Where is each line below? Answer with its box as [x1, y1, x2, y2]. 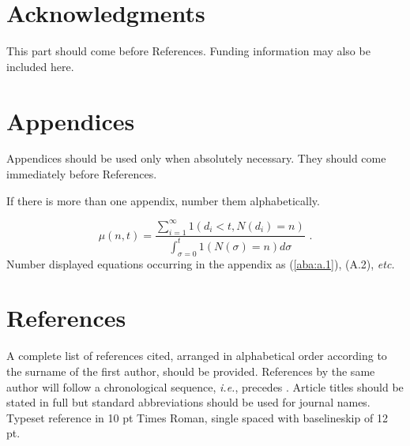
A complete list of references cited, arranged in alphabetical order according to [6, 347, 387, 364]
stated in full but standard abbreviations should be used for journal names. [6, 394, 371, 410]
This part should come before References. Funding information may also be [6, 43, 371, 59]
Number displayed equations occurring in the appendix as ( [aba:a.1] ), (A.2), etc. [6, 255, 395, 272]
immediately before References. [6, 166, 157, 182]
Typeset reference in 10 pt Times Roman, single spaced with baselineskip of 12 [6, 409, 388, 425]
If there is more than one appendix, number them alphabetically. [6, 192, 320, 208]
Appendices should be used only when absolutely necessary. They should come [6, 150, 386, 167]
